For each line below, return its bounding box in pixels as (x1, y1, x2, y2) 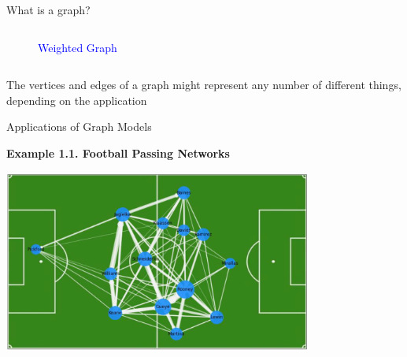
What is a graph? (6, 2, 91, 17)
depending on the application (6, 91, 147, 108)
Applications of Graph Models (6, 118, 152, 135)
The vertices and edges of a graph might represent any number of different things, (6, 76, 401, 93)
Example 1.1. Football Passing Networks (6, 144, 230, 161)
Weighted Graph (38, 39, 117, 55)
